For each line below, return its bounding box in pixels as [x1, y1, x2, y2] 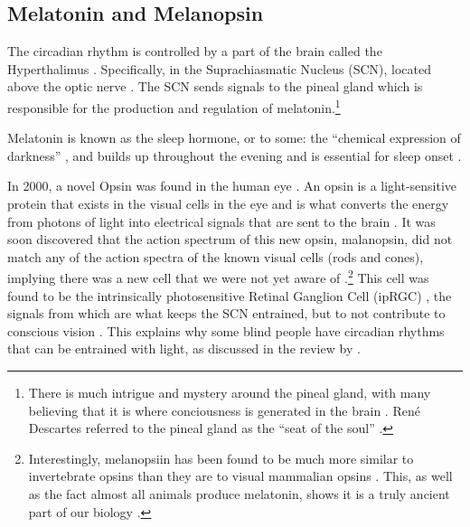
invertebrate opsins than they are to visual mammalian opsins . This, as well [28, 466, 453, 485]
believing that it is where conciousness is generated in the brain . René [28, 400, 420, 419]
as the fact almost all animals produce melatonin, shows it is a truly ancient [28, 484, 450, 503]
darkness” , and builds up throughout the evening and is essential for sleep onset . [7, 146, 462, 165]
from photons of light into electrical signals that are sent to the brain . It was [7, 212, 436, 231]
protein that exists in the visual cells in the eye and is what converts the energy [7, 194, 449, 213]
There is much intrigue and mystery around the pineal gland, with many [28, 383, 431, 402]
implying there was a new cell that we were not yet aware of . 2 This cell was [7, 266, 429, 287]
